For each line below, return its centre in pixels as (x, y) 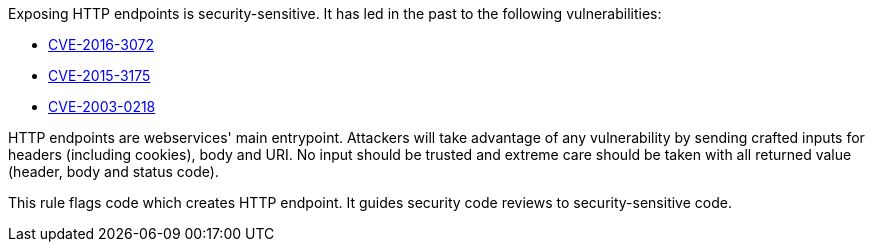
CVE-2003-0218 (102, 106)
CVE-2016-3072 (101, 44)
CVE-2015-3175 (99, 75)
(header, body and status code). (113, 171)
